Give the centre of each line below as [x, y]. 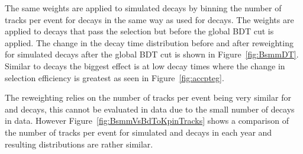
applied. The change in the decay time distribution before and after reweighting [149, 42]
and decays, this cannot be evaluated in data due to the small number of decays [150, 109]
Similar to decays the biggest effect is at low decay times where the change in [145, 65]
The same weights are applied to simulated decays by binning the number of [143, 8]
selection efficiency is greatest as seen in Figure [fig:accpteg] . [115, 77]
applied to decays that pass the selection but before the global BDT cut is [139, 31]
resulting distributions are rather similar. [79, 144]
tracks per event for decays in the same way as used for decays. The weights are [149, 19]
